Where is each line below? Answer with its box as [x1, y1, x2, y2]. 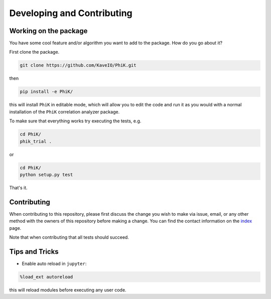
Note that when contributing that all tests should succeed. [9, 234, 129, 240]
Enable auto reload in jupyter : [22, 260, 87, 266]
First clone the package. [9, 49, 60, 55]
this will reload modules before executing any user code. [9, 286, 126, 293]
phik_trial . [20, 138, 52, 144]
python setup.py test [20, 172, 73, 178]
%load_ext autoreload [20, 274, 73, 279]
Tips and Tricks [9, 247, 59, 256]
